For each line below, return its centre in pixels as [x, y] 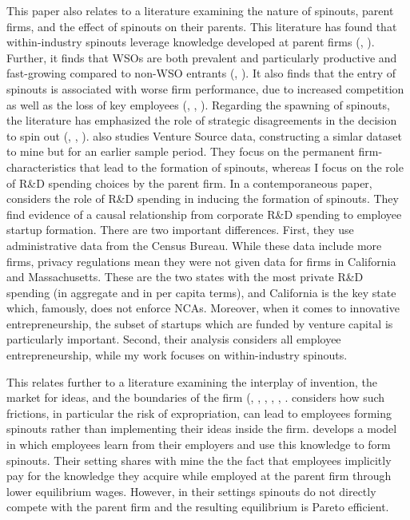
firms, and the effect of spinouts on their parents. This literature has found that [202, 26]
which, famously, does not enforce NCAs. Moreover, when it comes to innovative [203, 308]
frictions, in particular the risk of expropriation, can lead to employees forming [199, 413]
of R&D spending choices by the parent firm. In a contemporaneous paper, [189, 183]
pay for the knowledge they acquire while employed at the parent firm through [199, 476]
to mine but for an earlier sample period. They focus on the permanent [181, 151]
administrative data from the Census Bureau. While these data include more [194, 245]
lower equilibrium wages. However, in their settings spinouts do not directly [191, 491]
